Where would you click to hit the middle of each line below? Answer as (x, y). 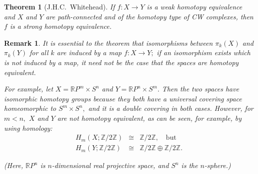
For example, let (29, 89)
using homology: (28, 128)
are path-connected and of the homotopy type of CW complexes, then (150, 16)
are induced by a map (89, 52)
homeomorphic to (30, 108)
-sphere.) (218, 165)
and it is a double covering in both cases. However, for (171, 108)
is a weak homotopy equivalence (194, 6)
